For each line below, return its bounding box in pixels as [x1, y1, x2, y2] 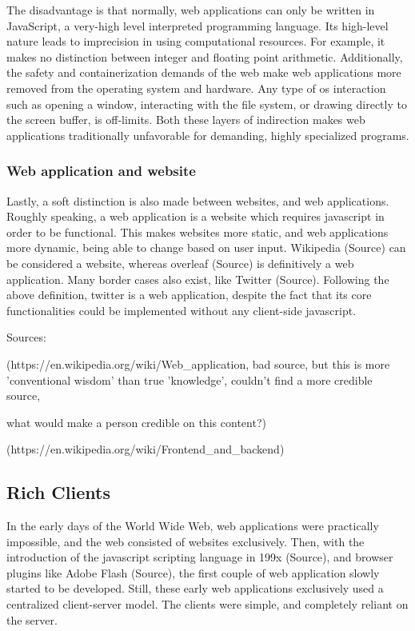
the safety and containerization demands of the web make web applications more [6, 64, 401, 81]
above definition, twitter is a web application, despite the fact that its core [6, 286, 372, 303]
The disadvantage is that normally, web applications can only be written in [6, 2, 375, 18]
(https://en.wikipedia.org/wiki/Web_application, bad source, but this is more [6, 355, 390, 372]
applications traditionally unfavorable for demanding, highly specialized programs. [6, 126, 409, 143]
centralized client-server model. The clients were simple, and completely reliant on [6, 596, 409, 613]
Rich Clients [6, 480, 110, 505]
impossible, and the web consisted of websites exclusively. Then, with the [6, 533, 365, 549]
